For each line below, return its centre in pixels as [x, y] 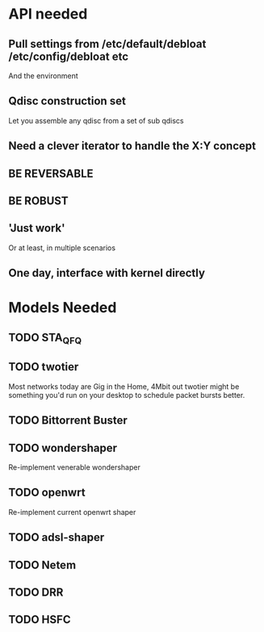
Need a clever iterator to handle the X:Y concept [132, 146]
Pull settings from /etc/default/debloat [107, 44]
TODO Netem [42, 565]
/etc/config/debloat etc [69, 56]
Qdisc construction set [67, 101]
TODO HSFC [40, 619]
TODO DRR [36, 592]
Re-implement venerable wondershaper [75, 467]
